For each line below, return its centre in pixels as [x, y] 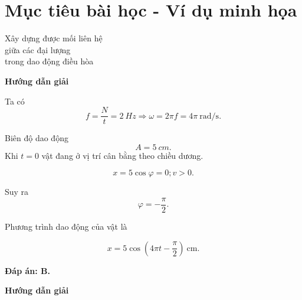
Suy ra [17, 192]
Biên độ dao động [37, 138]
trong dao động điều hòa [49, 61]
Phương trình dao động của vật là [66, 226]
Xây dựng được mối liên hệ [54, 38]
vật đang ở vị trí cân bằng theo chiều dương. [122, 155]
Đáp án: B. [27, 270]
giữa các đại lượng [38, 49]
